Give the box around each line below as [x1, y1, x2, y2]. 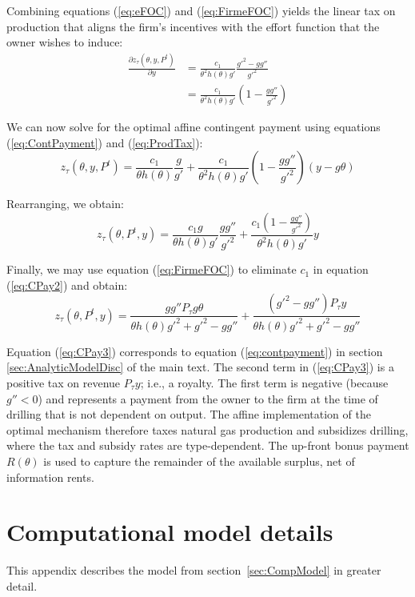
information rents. [6, 468, 94, 485]
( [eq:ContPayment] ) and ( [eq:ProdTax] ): [6, 134, 203, 150]
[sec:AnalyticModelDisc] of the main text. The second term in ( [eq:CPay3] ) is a [6, 359, 394, 375]
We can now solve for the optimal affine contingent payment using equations [6, 118, 381, 135]
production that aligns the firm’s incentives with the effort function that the [6, 18, 380, 34]
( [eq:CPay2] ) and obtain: [6, 276, 128, 293]
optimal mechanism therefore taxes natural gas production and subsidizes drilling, [6, 421, 409, 438]
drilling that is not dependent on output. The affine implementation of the [6, 406, 371, 423]
